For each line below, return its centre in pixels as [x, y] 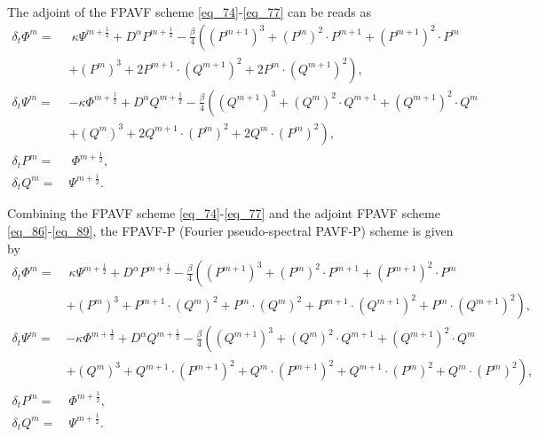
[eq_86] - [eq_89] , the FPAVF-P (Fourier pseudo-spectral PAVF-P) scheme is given [230, 230]
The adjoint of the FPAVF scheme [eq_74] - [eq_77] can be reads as [189, 12]
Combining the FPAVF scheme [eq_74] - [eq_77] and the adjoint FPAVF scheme [224, 213]
